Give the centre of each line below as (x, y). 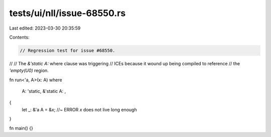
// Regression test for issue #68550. (67, 50)
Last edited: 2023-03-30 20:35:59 (45, 28)
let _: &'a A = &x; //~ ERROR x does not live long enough (80, 109)
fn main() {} (21, 128)
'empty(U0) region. (29, 71)
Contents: (19, 37)
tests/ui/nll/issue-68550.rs (67, 13)
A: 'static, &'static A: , (44, 91)
